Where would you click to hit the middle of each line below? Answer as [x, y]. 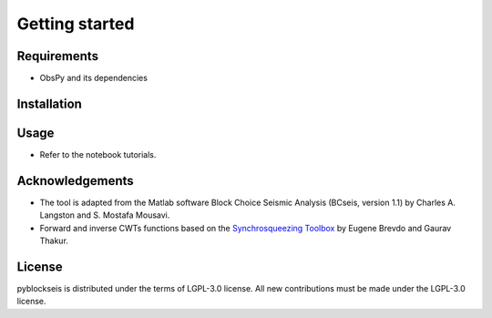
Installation [49, 103]
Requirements [58, 56]
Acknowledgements [75, 181]
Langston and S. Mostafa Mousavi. [105, 215]
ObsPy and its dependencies [93, 78]
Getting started [76, 24]
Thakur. [54, 241]
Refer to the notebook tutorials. [98, 154]
